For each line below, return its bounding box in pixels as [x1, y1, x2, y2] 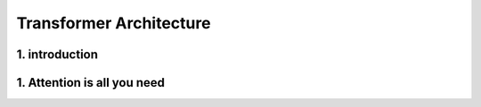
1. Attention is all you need [16, 75, 165, 90]
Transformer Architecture [16, 13, 211, 33]
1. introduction [16, 47, 98, 62]
